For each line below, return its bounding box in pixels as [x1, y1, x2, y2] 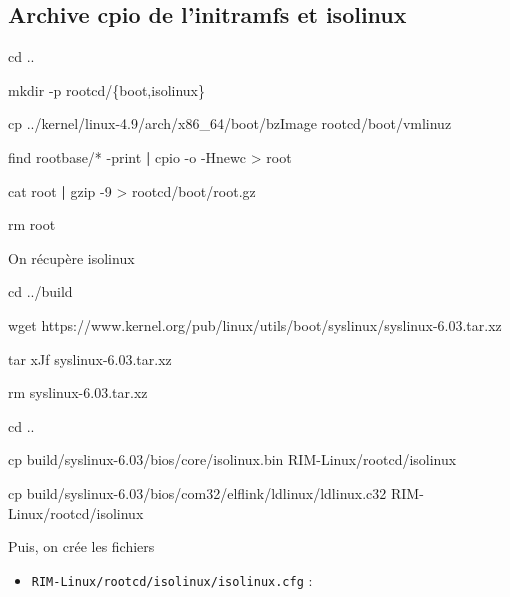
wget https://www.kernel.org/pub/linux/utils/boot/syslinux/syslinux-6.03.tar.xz [8, 314, 502, 335]
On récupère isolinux [8, 247, 135, 268]
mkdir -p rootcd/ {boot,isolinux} [8, 79, 205, 100]
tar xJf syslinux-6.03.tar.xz [8, 348, 172, 369]
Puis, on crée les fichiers [8, 536, 155, 557]
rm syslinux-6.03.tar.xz [8, 382, 148, 403]
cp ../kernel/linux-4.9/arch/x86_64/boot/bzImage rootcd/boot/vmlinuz [8, 113, 452, 134]
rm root [8, 214, 56, 235]
